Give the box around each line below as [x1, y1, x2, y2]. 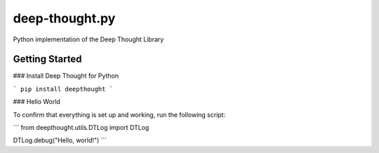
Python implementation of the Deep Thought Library [13, 35, 164, 44]
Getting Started [13, 53, 82, 65]
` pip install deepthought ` [13, 85, 114, 93]
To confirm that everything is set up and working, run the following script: [13, 110, 226, 119]
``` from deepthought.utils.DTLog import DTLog [13, 124, 149, 132]
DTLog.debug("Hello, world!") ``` [13, 136, 107, 145]
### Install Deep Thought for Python [13, 72, 119, 80]
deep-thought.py [13, 11, 116, 26]
